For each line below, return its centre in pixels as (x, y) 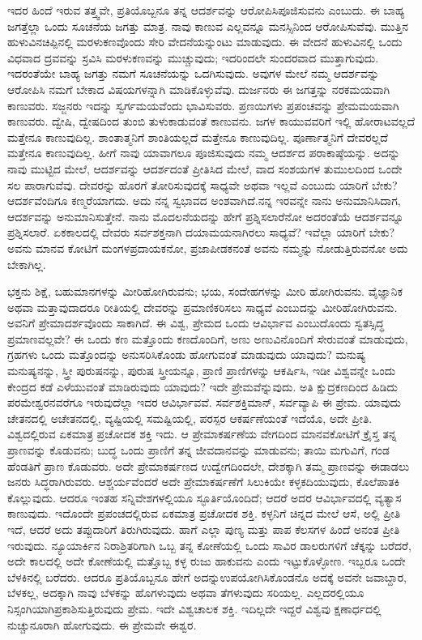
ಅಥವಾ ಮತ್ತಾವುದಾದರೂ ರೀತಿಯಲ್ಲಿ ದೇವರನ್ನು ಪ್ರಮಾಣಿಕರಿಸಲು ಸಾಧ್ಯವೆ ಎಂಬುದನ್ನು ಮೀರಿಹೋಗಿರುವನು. (202, 307)
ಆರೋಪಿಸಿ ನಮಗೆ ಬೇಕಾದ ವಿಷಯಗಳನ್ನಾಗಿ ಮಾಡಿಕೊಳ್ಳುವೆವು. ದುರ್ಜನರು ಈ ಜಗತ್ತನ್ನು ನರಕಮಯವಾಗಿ (199, 89)
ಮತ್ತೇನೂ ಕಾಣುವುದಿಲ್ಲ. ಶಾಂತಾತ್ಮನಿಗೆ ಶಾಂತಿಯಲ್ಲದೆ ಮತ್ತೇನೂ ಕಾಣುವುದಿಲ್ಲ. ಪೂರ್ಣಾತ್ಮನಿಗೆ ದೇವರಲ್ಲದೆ (198, 137)
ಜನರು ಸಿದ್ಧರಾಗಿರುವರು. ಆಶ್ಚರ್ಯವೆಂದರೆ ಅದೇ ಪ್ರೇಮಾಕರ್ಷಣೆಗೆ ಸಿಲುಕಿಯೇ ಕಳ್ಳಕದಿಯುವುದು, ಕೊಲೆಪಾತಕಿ (204, 482)
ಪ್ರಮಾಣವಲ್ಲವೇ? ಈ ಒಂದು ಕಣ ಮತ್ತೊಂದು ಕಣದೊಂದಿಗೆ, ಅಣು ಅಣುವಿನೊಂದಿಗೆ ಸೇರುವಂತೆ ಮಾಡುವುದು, (208, 338)
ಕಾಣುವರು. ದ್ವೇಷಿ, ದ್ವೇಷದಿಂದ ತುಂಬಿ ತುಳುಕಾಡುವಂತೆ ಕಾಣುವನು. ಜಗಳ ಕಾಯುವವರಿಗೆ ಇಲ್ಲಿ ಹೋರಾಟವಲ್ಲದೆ (211, 121)
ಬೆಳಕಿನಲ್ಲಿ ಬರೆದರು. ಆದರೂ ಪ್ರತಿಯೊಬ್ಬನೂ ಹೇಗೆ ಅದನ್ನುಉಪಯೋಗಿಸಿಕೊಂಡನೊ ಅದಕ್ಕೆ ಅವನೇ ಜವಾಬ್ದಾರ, (207, 576)
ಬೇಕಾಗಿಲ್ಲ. (27, 264)
